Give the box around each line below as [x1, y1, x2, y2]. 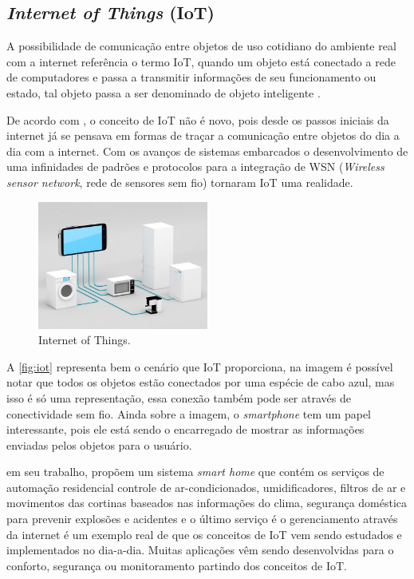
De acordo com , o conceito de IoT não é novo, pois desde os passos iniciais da [6, 111, 389, 128]
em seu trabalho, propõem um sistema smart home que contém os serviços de [6, 463, 384, 480]
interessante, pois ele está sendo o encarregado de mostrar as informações [6, 421, 365, 438]
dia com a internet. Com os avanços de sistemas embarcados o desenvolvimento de [6, 142, 408, 159]
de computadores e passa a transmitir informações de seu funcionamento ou [6, 69, 377, 85]
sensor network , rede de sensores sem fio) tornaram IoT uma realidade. [6, 173, 353, 190]
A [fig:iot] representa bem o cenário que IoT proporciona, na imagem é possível [6, 358, 393, 375]
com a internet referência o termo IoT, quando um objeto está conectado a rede [6, 53, 396, 69]
